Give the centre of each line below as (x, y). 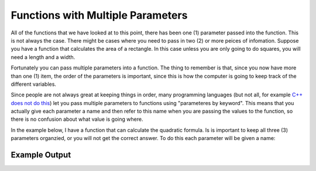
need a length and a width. (43, 57)
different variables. (34, 84)
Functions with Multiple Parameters (99, 15)
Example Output (41, 155)
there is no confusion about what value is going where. (77, 119)
